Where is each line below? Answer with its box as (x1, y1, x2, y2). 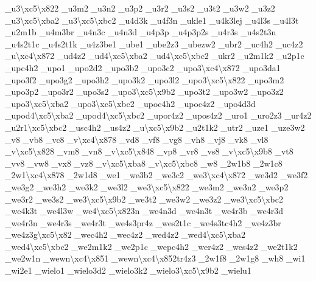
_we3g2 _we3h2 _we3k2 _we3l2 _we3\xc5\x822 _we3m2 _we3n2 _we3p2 (5, 180, 289, 193)
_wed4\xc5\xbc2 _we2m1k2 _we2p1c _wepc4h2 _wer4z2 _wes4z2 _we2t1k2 (5, 240, 298, 252)
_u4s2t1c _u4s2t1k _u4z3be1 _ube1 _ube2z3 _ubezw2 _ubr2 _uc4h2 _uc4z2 (5, 37, 303, 50)
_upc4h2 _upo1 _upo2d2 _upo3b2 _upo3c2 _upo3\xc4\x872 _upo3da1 (5, 61, 281, 74)
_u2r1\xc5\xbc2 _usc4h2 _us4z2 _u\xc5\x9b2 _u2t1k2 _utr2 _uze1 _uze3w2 (5, 120, 305, 133)
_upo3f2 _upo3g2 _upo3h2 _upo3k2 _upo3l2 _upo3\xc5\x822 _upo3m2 (5, 73, 284, 86)
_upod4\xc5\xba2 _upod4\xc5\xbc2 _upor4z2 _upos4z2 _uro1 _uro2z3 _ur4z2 (5, 109, 312, 122)
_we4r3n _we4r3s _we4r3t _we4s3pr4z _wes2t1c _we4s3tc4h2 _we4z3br (5, 216, 281, 229)
